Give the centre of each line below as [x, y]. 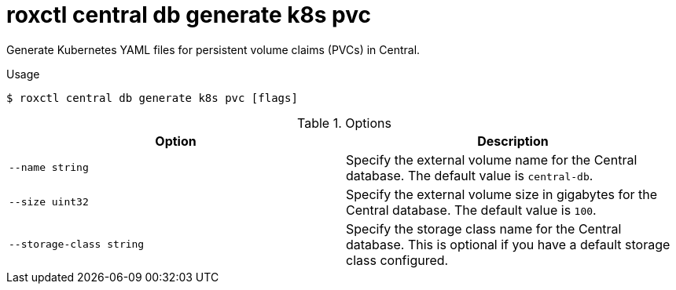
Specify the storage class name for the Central [484, 228]
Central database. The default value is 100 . [471, 210]
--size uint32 [49, 202]
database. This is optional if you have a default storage [508, 244]
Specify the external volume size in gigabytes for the [502, 194]
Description [513, 141]
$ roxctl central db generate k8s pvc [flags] [152, 98]
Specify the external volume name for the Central [492, 159]
